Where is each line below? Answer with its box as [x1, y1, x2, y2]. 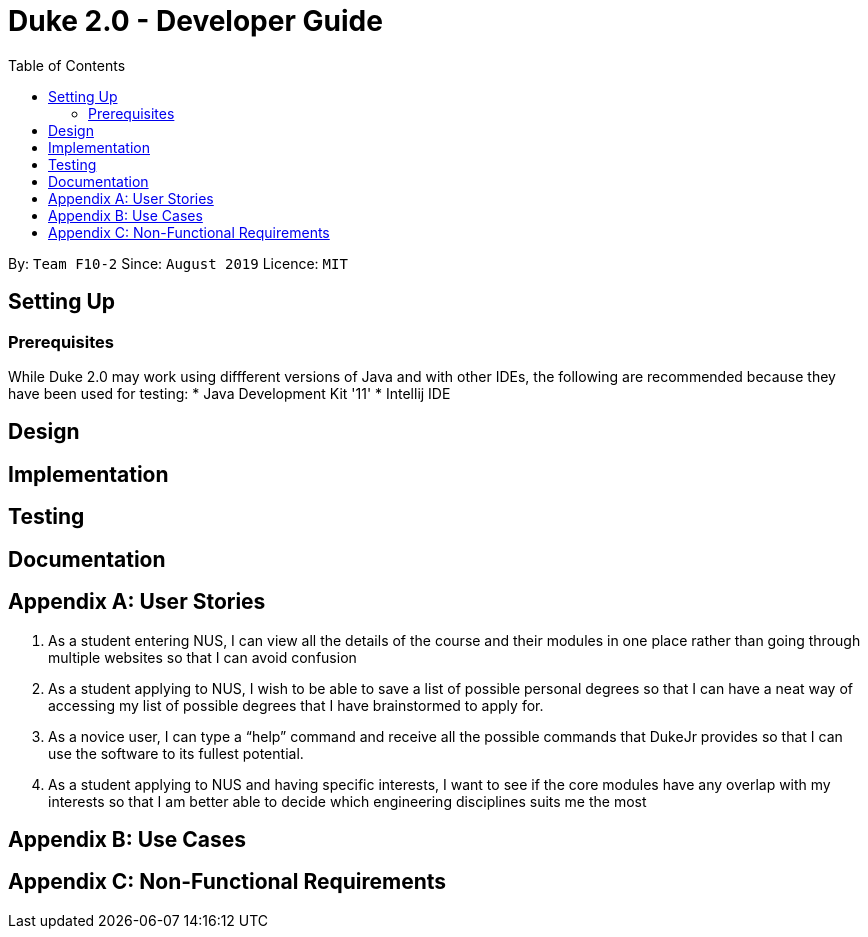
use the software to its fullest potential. [48, 744, 304, 762]
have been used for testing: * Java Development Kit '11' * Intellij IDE [8, 384, 451, 402]
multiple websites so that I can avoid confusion [48, 648, 357, 666]
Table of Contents [8, 56, 126, 74]
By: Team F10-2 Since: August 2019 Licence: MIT [8, 254, 348, 272]
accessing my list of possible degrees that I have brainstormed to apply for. [48, 696, 544, 714]
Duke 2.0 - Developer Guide [8, 4, 383, 38]
